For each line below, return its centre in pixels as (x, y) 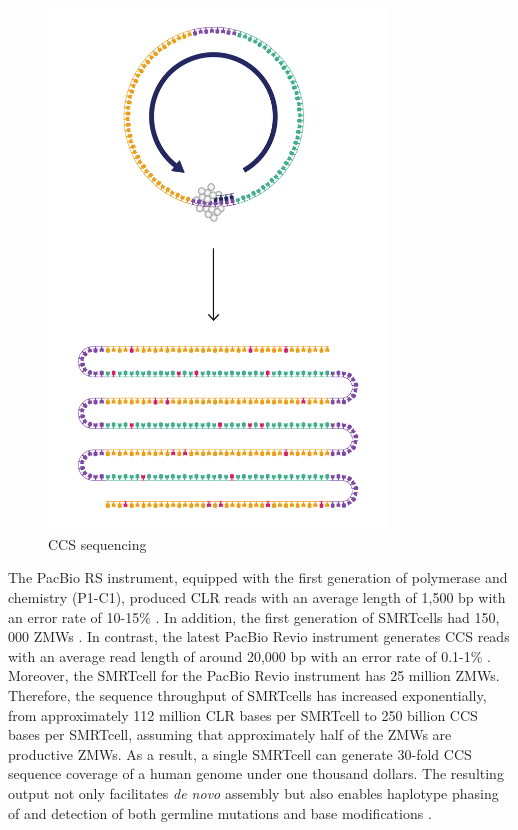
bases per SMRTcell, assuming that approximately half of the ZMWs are (230, 734)
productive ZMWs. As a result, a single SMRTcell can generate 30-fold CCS (240, 753)
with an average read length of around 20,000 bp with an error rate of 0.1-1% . (249, 655)
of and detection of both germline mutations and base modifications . (220, 812)
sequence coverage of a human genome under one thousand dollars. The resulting (256, 773)
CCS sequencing (97, 543)
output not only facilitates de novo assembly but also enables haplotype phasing (253, 793)
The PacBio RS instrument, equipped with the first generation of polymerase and (258, 577)
